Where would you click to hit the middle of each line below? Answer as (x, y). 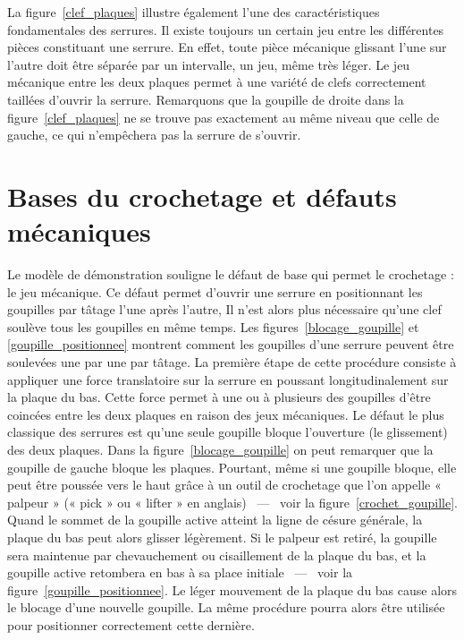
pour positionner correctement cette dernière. (131, 624)
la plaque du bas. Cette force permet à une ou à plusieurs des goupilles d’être (219, 397)
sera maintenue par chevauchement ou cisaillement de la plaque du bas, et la (217, 555)
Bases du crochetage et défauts (202, 196)
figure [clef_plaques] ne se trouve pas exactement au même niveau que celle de (224, 117)
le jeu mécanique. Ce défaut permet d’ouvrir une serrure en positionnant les (215, 291)
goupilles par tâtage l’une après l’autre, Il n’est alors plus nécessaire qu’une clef (224, 309)
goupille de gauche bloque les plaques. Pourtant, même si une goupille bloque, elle (232, 467)
